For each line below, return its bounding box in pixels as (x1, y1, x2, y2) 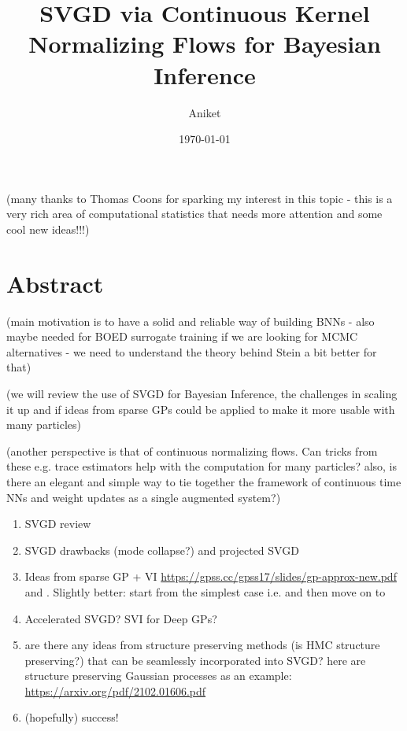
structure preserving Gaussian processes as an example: (24, 667, 292, 684)
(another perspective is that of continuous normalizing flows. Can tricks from (6, 442, 378, 459)
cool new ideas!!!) (6, 220, 90, 237)
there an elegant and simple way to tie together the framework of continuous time (6, 473, 401, 489)
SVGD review (24, 515, 91, 532)
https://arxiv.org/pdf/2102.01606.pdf (24, 682, 206, 699)
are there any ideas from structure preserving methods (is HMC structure (24, 637, 380, 653)
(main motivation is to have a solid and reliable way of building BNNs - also (6, 312, 375, 329)
